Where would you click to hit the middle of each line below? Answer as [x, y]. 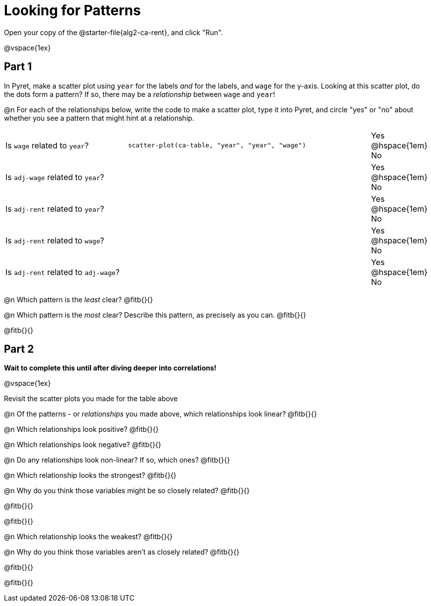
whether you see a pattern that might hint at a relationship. [99, 118]
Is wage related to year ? [47, 145]
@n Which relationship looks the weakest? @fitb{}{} [88, 537]
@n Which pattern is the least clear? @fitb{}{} [79, 299]
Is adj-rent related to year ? [55, 209]
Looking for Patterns [72, 10]
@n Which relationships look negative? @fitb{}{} [83, 445]
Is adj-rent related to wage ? [55, 240]
